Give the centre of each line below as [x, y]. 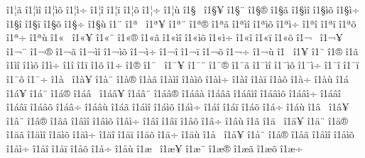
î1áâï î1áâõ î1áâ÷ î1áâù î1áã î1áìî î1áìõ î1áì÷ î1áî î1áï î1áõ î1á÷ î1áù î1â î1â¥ [178, 107]
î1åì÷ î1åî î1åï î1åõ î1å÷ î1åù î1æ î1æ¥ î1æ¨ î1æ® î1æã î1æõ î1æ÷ [155, 148]
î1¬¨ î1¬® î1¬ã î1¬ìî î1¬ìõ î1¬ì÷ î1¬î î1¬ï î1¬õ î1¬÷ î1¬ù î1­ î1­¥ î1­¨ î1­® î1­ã [182, 51]
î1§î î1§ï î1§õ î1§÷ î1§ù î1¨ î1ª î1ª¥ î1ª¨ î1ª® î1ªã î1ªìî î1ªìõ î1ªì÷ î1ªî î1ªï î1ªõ [181, 23]
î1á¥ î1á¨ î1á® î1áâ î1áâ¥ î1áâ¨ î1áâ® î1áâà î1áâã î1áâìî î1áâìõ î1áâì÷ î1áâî [174, 92]
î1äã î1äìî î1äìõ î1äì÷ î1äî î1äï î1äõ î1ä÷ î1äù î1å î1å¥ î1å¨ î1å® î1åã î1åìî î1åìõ [180, 134]
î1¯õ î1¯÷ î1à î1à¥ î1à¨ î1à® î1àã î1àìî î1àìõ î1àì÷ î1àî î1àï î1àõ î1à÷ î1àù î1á [178, 78]
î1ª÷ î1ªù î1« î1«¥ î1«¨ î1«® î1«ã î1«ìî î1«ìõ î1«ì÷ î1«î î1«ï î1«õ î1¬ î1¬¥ [175, 37]
